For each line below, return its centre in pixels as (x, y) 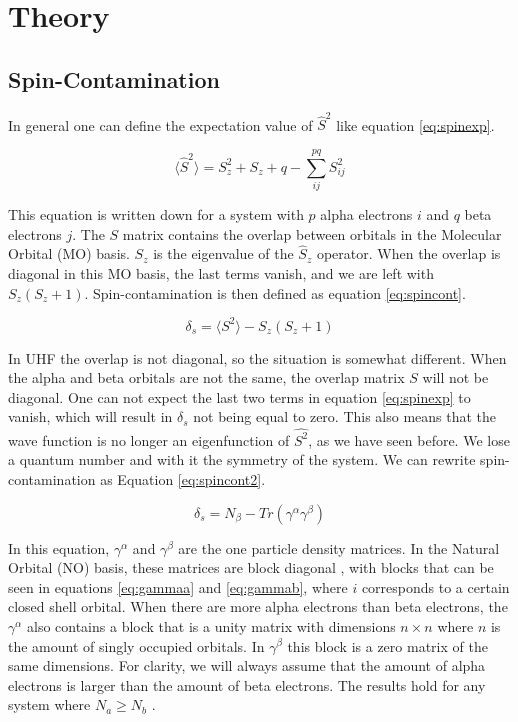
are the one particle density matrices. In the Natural (339, 547)
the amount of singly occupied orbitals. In (136, 645)
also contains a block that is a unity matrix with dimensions (211, 625)
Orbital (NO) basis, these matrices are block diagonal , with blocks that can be (251, 567)
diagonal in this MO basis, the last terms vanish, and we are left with (221, 273)
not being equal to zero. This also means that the (345, 416)
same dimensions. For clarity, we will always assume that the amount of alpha (247, 665)
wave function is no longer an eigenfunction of (149, 439)
